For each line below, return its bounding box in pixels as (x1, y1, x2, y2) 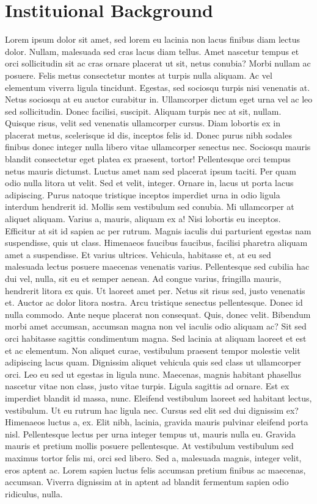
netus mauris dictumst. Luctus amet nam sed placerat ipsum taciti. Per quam (5, 164, 296, 177)
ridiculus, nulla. (5, 487, 63, 500)
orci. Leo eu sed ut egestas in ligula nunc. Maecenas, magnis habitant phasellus (5, 367, 301, 380)
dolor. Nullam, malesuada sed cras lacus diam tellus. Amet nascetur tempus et (5, 45, 299, 57)
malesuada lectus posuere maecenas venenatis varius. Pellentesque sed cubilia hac (5, 260, 310, 273)
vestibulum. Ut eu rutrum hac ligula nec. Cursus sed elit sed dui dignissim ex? (5, 403, 299, 416)
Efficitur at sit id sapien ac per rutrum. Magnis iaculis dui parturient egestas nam (5, 224, 312, 237)
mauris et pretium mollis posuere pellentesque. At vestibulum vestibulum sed (5, 439, 294, 452)
